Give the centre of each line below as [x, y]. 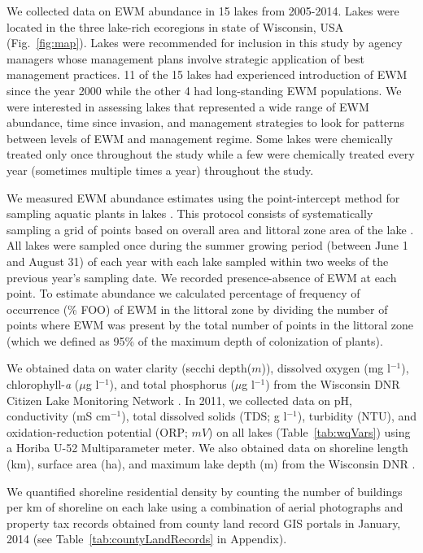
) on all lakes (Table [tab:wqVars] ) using [310, 431]
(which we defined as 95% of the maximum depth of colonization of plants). [195, 340]
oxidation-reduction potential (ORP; [97, 431]
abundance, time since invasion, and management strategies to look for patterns [205, 122]
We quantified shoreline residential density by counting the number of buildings [205, 491]
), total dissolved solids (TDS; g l [204, 416]
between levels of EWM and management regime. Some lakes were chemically [200, 138]
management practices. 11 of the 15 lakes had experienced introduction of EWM [207, 74]
